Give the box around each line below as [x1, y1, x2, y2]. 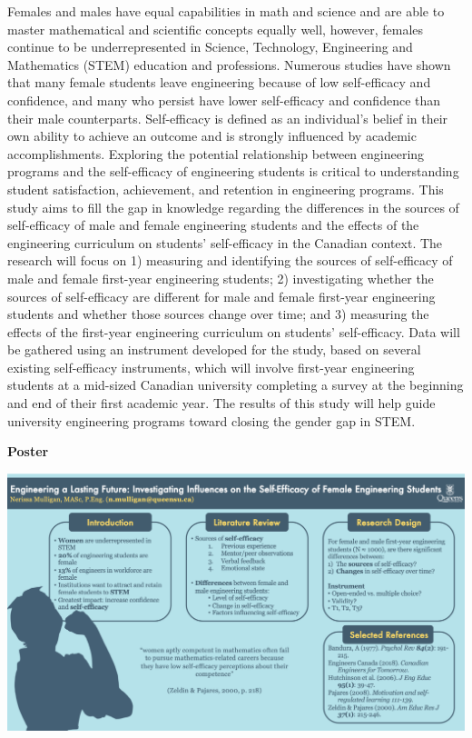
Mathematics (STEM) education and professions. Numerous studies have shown [7, 55, 451, 74]
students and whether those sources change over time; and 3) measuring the [7, 304, 429, 324]
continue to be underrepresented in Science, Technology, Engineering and [7, 37, 413, 56]
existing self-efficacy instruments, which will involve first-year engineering [7, 357, 415, 376]
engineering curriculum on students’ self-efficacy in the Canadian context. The [7, 233, 443, 252]
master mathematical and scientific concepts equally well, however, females [7, 19, 424, 38]
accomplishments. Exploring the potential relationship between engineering [7, 144, 425, 163]
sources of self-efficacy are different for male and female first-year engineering [7, 286, 436, 305]
